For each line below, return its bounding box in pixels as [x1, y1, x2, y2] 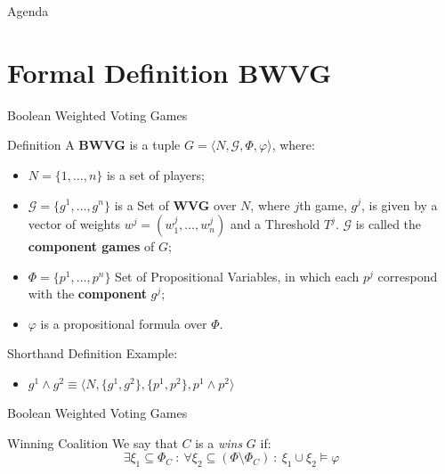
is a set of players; [106, 165, 205, 184]
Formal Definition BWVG [7, 53, 332, 90]
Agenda [7, 2, 49, 20]
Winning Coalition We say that [7, 433, 178, 452]
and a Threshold [230, 215, 320, 233]
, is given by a [361, 195, 438, 214]
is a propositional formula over [40, 314, 207, 332]
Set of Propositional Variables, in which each [115, 266, 360, 285]
